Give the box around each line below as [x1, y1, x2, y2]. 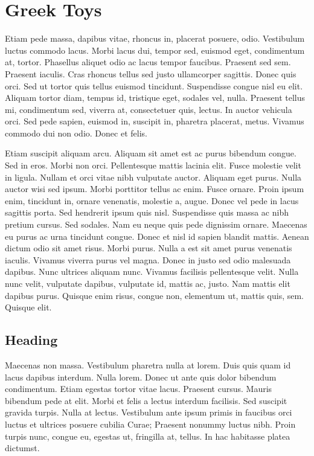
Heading [5, 330, 58, 349]
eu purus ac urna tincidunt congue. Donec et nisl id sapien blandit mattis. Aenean [5, 230, 309, 242]
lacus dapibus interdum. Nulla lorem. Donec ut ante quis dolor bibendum [5, 370, 277, 383]
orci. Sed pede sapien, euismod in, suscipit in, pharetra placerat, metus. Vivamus [5, 115, 304, 127]
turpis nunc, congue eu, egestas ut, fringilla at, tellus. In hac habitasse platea [5, 429, 290, 442]
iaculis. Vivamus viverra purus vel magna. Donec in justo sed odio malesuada [5, 253, 291, 266]
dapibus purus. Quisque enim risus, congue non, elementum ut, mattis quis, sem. [5, 289, 304, 301]
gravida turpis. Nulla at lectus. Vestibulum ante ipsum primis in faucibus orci [5, 406, 292, 419]
